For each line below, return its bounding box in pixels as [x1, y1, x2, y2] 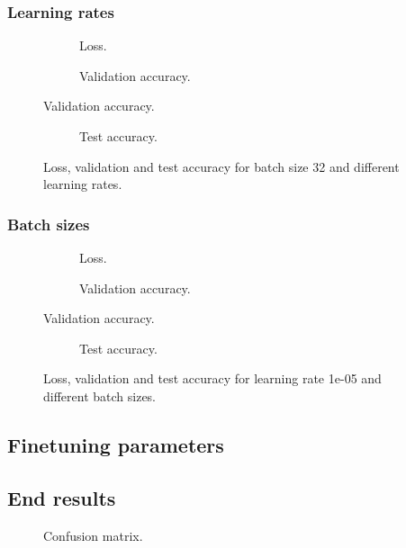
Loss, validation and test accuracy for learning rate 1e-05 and [43, 369, 382, 388]
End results [7, 483, 116, 511]
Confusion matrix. [43, 526, 143, 544]
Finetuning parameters [7, 430, 224, 458]
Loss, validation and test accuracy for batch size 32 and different [43, 157, 400, 175]
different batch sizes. [43, 386, 157, 405]
